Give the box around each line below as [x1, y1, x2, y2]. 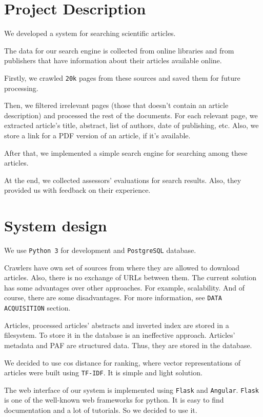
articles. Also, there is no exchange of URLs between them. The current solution [4, 272, 257, 283]
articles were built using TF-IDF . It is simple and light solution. [4, 367, 203, 378]
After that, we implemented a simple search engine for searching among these [4, 147, 248, 158]
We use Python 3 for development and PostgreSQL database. [4, 245, 196, 256]
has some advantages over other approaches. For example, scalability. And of [4, 282, 245, 293]
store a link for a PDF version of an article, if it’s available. [4, 130, 191, 140]
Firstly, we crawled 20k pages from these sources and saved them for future [4, 72, 240, 83]
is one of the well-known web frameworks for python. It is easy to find [4, 394, 224, 405]
